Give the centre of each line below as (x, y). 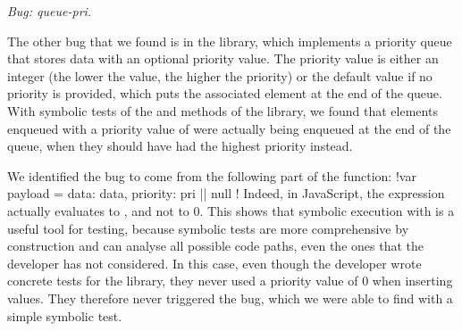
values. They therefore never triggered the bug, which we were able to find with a (230, 298)
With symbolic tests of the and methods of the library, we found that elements (223, 110)
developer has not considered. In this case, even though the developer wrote (214, 263)
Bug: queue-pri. (50, 11)
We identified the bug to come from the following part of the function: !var (212, 175)
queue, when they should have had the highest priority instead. (180, 146)
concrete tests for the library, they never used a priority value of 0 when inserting (230, 281)
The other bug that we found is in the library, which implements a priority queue (230, 41)
